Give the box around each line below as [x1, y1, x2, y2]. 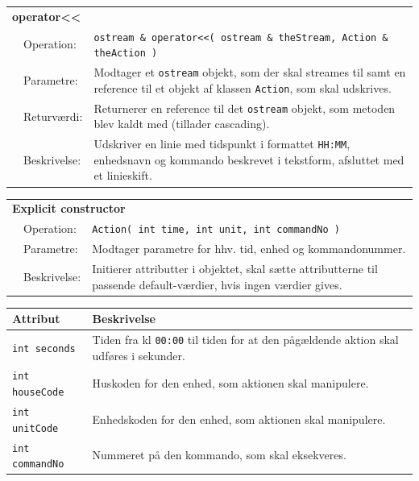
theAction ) [93, 48, 158, 60]
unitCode [12, 422, 59, 434]
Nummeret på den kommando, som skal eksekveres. [92, 446, 346, 463]
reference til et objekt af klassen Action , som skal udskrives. [93, 79, 392, 96]
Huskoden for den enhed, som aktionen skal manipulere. [92, 375, 369, 392]
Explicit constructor [12, 200, 126, 217]
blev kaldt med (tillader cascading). [93, 115, 270, 132]
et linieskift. [93, 167, 152, 184]
